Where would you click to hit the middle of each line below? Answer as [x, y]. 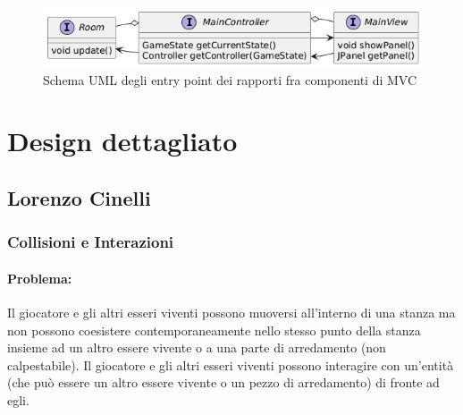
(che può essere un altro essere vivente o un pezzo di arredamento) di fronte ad [223, 382]
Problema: [40, 278]
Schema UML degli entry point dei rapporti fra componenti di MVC [230, 79]
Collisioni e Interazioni [91, 242]
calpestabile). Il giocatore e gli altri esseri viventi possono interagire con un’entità [231, 364]
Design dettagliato [122, 141]
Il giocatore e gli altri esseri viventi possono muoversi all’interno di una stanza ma [231, 313]
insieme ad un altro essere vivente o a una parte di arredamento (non [197, 347]
